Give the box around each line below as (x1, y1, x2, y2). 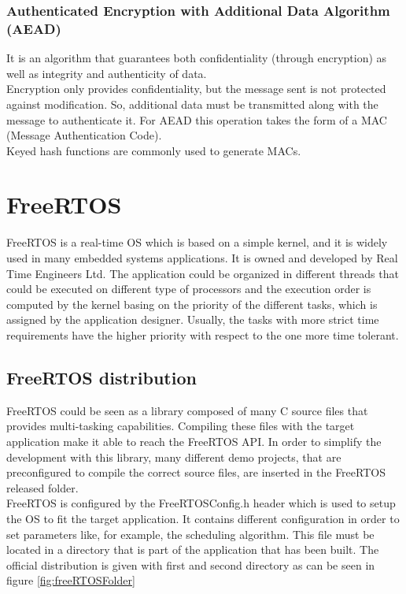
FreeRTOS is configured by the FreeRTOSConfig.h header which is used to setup (6, 495, 396, 511)
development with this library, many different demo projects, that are (6, 448, 341, 465)
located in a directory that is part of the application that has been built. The (6, 541, 379, 558)
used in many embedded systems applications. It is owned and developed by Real (6, 250, 398, 266)
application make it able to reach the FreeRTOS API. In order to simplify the (6, 433, 382, 449)
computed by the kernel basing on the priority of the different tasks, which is (6, 295, 378, 312)
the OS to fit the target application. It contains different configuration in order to (6, 510, 400, 526)
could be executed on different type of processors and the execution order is (6, 280, 371, 297)
